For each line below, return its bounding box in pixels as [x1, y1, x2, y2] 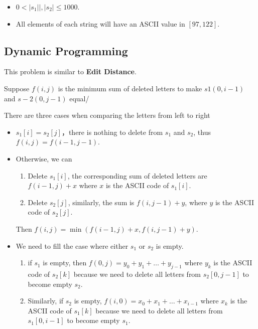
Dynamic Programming [4, 43, 128, 58]
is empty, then [43, 257, 87, 268]
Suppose [4, 83, 30, 93]
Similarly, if [28, 295, 64, 306]
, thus [193, 126, 211, 137]
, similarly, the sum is [68, 197, 135, 207]
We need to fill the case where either [16, 240, 128, 251]
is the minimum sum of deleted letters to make [58, 83, 202, 93]
